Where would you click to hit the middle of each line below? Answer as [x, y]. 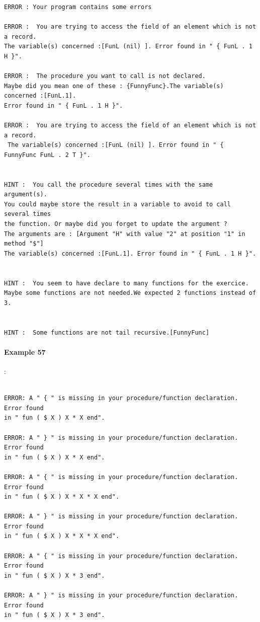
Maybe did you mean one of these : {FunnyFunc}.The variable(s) [114, 86]
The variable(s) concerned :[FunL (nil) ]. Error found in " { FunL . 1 [128, 47]
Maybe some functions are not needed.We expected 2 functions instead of [130, 293]
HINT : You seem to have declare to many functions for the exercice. [126, 283]
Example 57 [25, 352]
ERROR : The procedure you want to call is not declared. [105, 76]
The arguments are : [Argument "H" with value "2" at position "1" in [125, 234]
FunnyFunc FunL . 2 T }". [47, 155]
